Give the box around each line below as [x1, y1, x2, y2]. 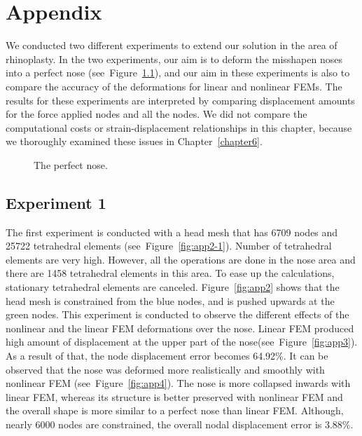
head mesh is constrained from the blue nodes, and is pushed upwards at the [6, 293, 335, 308]
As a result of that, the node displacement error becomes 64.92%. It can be [6, 348, 328, 363]
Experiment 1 [6, 191, 106, 213]
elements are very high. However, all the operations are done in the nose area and [6, 252, 356, 266]
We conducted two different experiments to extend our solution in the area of [6, 38, 337, 53]
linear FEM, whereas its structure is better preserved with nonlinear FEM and [6, 389, 343, 404]
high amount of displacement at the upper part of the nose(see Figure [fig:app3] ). [6, 334, 358, 349]
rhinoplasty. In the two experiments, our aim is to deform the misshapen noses [6, 51, 342, 66]
